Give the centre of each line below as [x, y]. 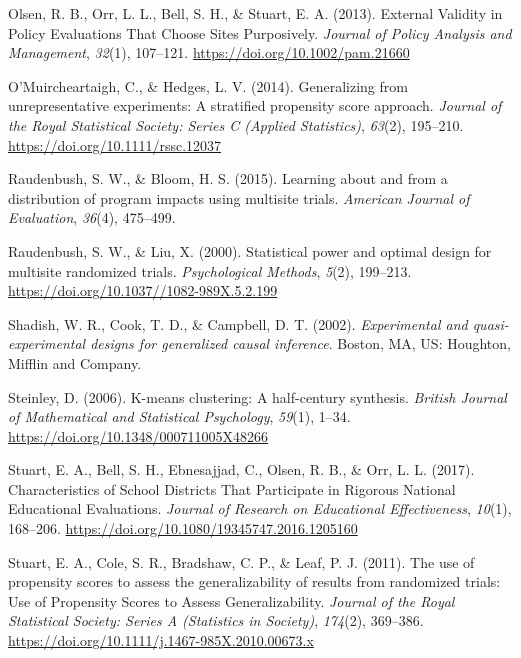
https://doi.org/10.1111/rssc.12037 [115, 144]
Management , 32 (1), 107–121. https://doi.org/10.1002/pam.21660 [209, 52]
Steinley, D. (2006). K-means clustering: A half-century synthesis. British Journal [257, 396]
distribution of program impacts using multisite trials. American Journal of [239, 197]
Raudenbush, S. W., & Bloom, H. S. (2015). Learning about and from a [228, 178]
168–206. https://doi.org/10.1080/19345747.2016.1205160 [183, 528]
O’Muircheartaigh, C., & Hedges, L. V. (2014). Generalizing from [208, 85]
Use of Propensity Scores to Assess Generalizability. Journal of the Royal [231, 600]
